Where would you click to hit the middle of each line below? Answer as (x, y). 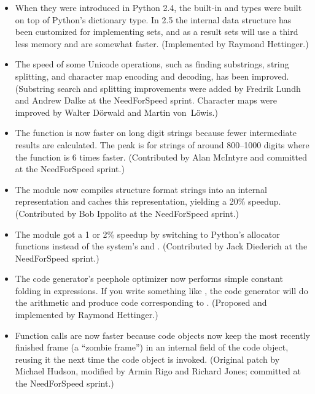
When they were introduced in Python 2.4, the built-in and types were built (158, 7)
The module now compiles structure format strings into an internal (141, 189)
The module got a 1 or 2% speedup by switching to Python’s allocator (147, 234)
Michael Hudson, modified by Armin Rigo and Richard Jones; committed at (158, 371)
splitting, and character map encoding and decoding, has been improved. (152, 76)
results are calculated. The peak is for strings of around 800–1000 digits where (162, 144)
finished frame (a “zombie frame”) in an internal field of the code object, (152, 347)
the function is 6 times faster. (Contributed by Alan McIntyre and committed (161, 157)
